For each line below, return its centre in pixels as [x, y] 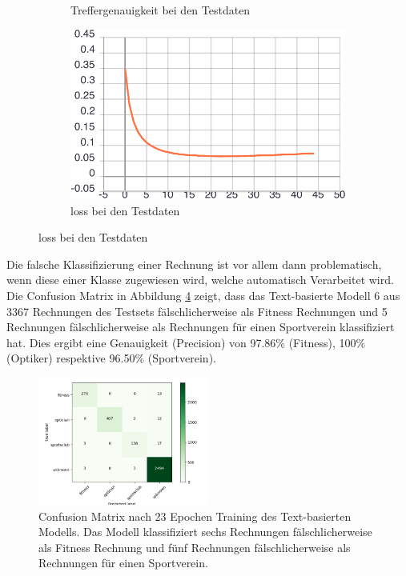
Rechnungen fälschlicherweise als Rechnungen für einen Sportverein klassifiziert [201, 327]
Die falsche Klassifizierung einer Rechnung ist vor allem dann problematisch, [194, 264]
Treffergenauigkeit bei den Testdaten [161, 10]
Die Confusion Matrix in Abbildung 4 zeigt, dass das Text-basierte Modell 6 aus [203, 296]
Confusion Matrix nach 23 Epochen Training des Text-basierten [195, 516]
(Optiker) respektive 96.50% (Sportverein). [111, 358]
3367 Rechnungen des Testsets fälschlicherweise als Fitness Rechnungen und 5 [197, 311]
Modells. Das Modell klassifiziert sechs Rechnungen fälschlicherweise [205, 532]
